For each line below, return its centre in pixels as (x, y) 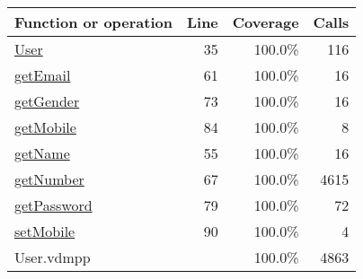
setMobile (45, 231)
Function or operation (93, 22)
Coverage (266, 22)
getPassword (53, 205)
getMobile (45, 127)
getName (42, 153)
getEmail (43, 75)
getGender (47, 101)
